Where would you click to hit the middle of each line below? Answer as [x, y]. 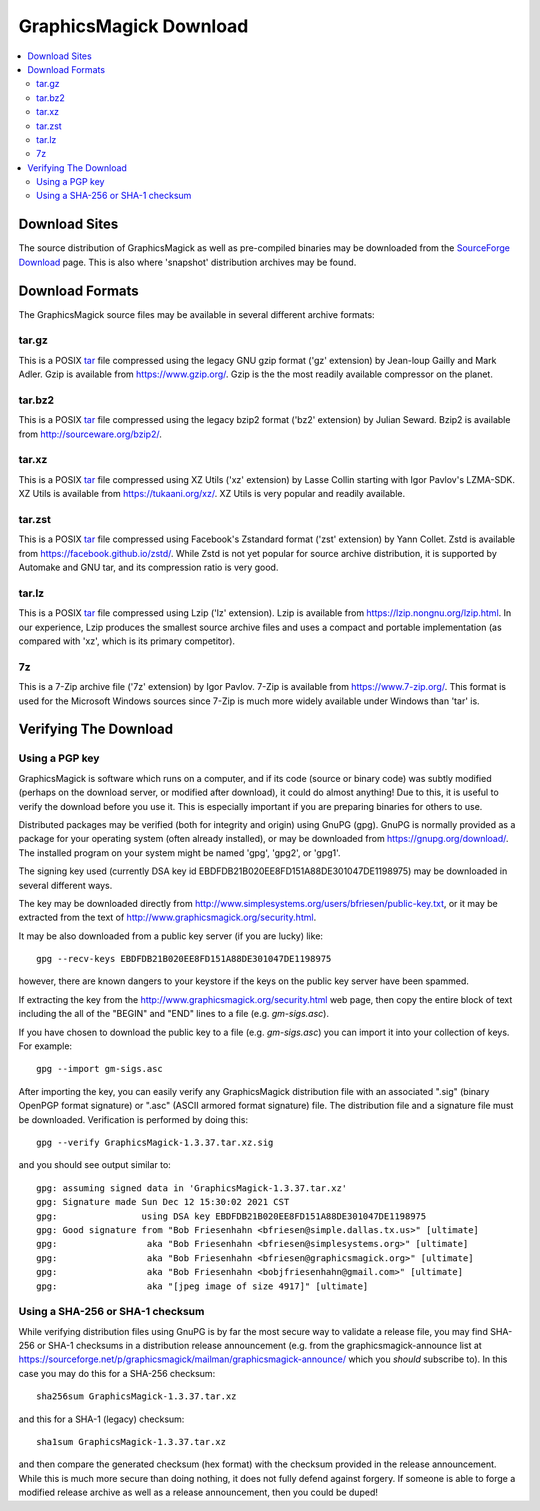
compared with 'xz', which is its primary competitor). [126, 641]
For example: [45, 1046]
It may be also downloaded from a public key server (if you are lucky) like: [171, 936]
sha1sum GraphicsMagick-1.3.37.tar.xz [131, 1441]
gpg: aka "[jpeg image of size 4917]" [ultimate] [202, 1286]
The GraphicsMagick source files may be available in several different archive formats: [196, 314]
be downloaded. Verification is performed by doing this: [133, 1119]
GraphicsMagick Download [133, 26]
